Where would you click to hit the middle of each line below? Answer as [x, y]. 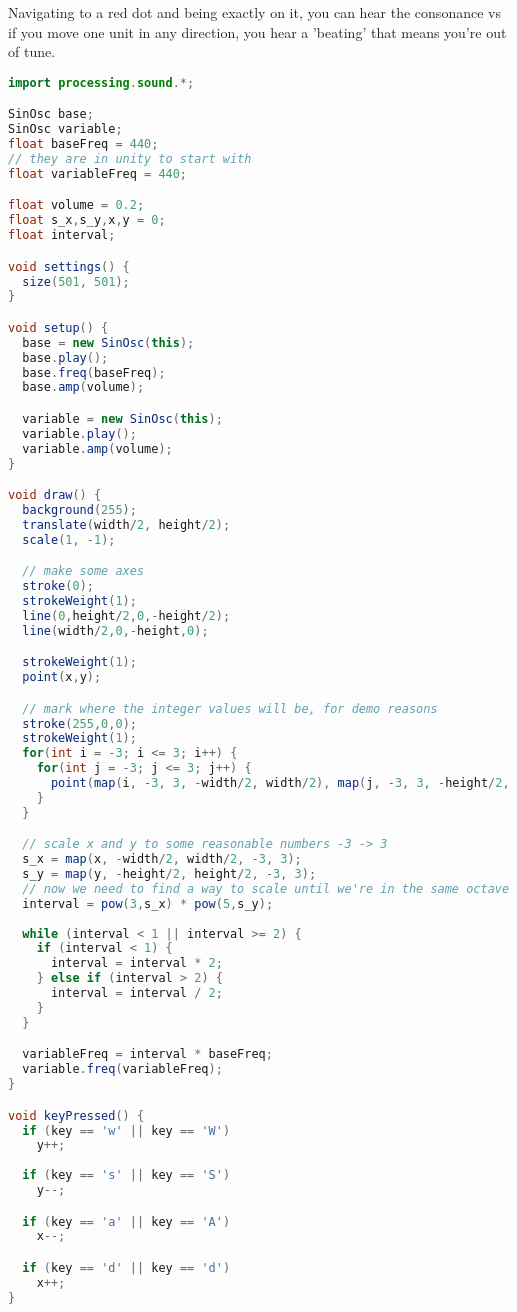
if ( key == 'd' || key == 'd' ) [126, 1267]
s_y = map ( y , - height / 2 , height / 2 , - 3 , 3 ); [169, 874]
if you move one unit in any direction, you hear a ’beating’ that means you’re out [257, 31]
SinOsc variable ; [65, 129]
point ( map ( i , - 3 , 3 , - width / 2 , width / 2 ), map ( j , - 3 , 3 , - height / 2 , [280, 783]
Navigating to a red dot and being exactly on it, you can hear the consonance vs [254, 12]
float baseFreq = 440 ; [83, 144]
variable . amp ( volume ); [97, 448]
